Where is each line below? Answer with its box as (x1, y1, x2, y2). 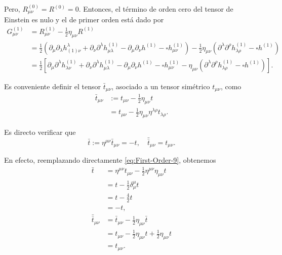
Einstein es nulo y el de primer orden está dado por (4, 14, 164, 25)
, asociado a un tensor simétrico (111, 81, 210, 91)
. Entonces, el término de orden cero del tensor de (78, 4, 233, 14)
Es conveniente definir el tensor (4, 81, 101, 91)
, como (220, 81, 241, 91)
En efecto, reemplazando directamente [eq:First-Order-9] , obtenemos (4, 155, 216, 165)
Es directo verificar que (4, 126, 76, 137)
